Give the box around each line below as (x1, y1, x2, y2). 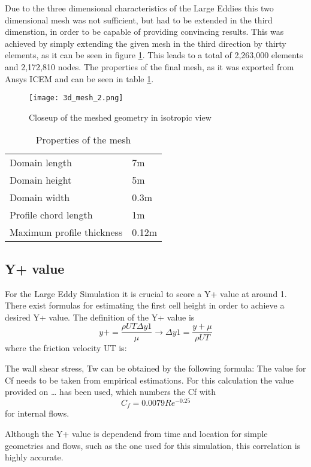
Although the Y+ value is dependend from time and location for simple (5, 427, 268, 439)
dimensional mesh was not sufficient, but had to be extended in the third (5, 13, 273, 26)
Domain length (10, 155, 72, 170)
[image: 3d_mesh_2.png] (29, 94, 123, 103)
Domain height (10, 173, 72, 187)
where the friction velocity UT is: (5, 342, 127, 354)
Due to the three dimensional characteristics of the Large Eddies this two (5, 2, 274, 14)
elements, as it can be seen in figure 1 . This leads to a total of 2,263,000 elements (5, 49, 303, 61)
